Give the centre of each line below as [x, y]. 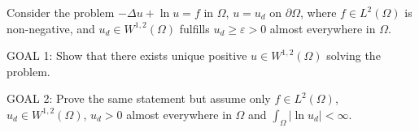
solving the [354, 55]
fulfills [194, 28]
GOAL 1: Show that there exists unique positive [127, 55]
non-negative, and [51, 28]
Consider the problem [61, 12]
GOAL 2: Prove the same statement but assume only [139, 98]
